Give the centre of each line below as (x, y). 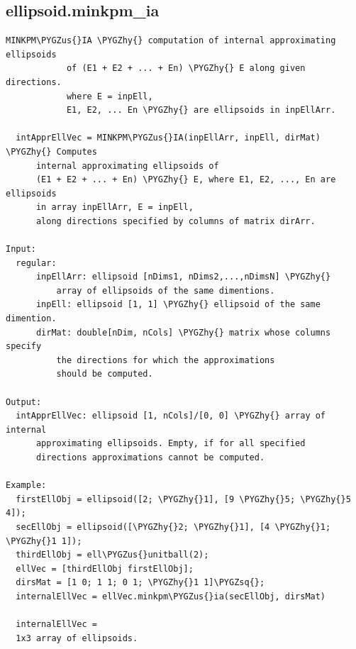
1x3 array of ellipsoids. (77, 638)
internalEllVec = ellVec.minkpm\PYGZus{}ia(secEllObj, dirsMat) (171, 596)
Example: (26, 486)
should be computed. (105, 374)
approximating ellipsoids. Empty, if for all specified (171, 444)
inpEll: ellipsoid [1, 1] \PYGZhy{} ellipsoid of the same (178, 305)
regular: (36, 263)
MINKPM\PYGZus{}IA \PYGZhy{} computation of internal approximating (171, 41)
